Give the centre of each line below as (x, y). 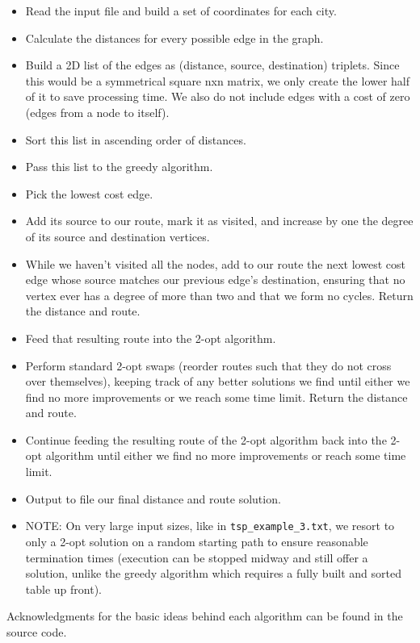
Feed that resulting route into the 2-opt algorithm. (151, 338)
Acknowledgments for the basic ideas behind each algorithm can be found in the (205, 616)
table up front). (63, 589)
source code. (37, 631)
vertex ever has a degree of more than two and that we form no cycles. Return (219, 295)
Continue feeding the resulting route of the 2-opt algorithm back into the (206, 439)
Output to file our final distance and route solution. (153, 498)
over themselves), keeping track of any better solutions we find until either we (218, 381)
